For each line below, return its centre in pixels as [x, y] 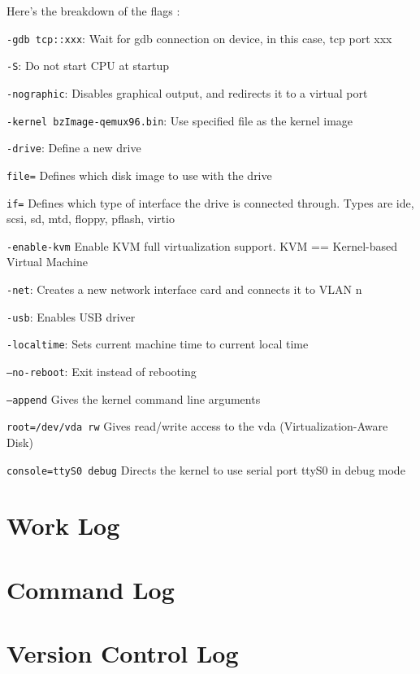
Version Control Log [123, 653]
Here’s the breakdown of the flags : [93, 11]
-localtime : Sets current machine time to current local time [158, 344]
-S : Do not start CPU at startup [88, 66]
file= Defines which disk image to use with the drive [139, 175]
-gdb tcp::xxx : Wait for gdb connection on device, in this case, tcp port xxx [199, 38]
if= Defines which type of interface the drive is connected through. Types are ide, [210, 202]
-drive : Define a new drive [74, 148]
